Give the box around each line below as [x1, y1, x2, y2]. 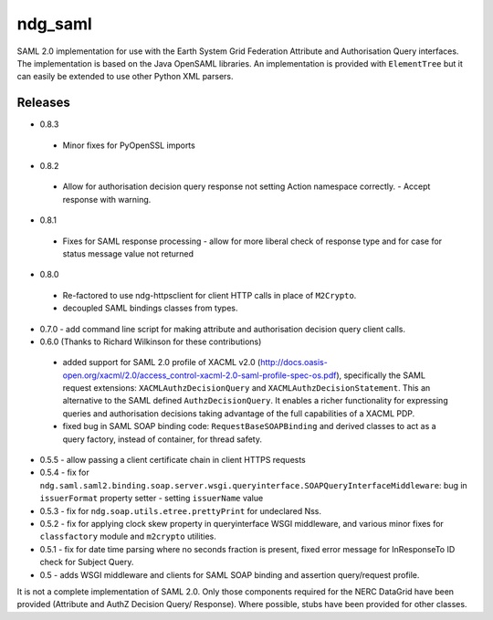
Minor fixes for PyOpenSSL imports [62, 140, 195, 151]
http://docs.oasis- [260, 357, 328, 368]
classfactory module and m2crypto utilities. [39, 531, 216, 542]
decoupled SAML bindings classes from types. [62, 302, 238, 314]
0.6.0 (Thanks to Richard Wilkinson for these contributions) [39, 336, 262, 347]
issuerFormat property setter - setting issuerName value [39, 493, 264, 504]
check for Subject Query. [39, 557, 134, 568]
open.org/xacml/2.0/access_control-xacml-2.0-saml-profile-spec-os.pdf [62, 370, 337, 381]
